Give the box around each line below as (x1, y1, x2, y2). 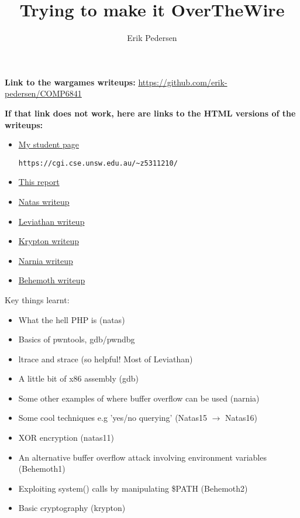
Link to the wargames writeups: (5, 76, 136, 88)
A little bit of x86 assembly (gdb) (18, 372, 139, 385)
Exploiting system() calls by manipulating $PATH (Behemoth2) (18, 482, 248, 494)
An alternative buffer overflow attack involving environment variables (18, 451, 267, 463)
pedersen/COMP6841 (5, 87, 82, 100)
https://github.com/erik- (138, 76, 227, 88)
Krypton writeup (18, 235, 79, 247)
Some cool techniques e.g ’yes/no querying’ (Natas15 (18, 411, 208, 424)
